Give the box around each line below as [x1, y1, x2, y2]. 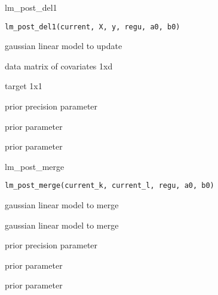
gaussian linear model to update [5, 39, 122, 52]
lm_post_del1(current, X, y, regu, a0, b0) [5, 22, 180, 31]
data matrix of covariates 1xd [5, 59, 113, 72]
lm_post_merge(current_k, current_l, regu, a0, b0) [5, 181, 214, 190]
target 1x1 [5, 80, 42, 92]
